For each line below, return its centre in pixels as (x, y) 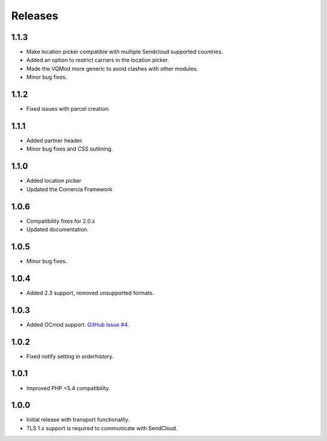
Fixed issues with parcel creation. (68, 109)
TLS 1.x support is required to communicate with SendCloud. (102, 428)
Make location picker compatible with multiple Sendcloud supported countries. (125, 52)
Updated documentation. (58, 229)
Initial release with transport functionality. (78, 420)
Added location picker (54, 181)
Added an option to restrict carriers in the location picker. (98, 60)
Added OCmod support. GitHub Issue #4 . (78, 324)
